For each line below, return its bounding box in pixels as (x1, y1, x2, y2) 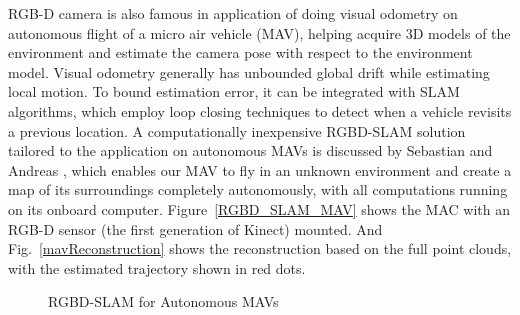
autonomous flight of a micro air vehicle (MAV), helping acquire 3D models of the (8, 22, 511, 43)
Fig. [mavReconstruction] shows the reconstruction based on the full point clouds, (8, 238, 512, 259)
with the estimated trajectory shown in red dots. (8, 257, 306, 278)
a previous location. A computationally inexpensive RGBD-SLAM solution (8, 120, 466, 141)
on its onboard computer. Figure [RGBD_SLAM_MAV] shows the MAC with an (8, 198, 510, 219)
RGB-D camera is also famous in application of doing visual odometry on (8, 3, 458, 23)
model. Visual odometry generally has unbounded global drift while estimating (8, 61, 490, 82)
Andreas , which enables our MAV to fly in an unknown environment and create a (8, 159, 512, 180)
